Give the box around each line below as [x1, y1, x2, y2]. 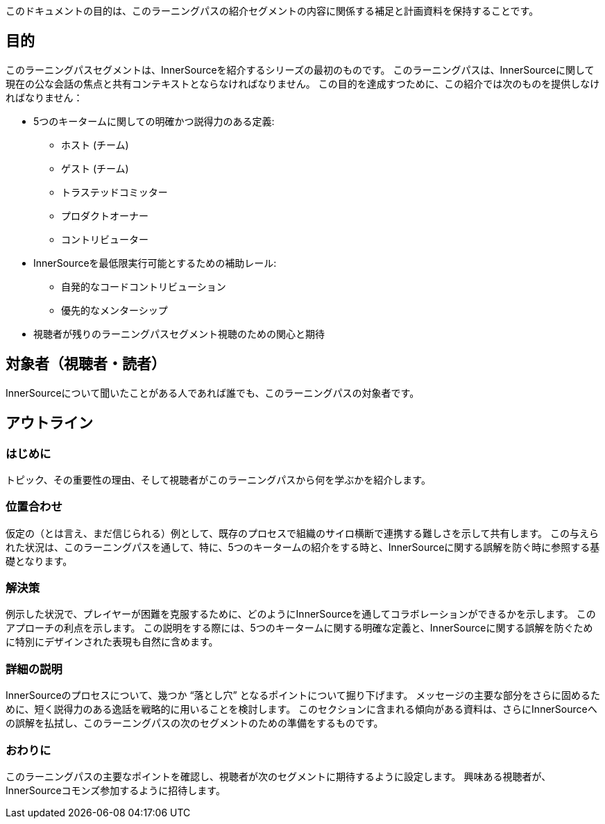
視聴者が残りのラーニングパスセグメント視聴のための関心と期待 [33, 327, 325, 340]
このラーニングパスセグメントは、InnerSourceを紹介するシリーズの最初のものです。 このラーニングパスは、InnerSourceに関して [6, 63, 595, 76]
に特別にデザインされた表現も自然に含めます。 [6, 636, 219, 648]
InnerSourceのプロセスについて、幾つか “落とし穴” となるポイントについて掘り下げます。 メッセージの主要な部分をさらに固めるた [6, 689, 601, 702]
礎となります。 [6, 554, 73, 567]
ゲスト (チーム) [61, 162, 129, 174]
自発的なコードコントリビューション [61, 280, 226, 292]
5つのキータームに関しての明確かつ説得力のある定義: [33, 115, 275, 127]
